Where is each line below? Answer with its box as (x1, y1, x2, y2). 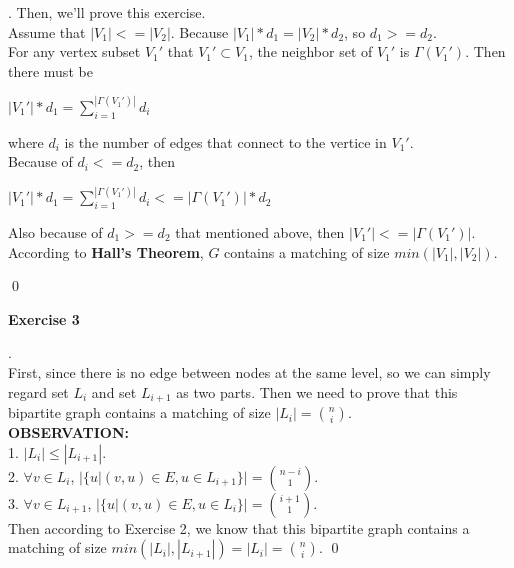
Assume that (8, 21, 86, 42)
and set (91, 381, 137, 402)
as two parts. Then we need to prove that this (176, 381, 458, 402)
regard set (8, 381, 69, 402)
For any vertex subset (8, 41, 141, 62)
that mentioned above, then (175, 222, 345, 243)
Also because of (8, 222, 103, 243)
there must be (8, 60, 93, 81)
